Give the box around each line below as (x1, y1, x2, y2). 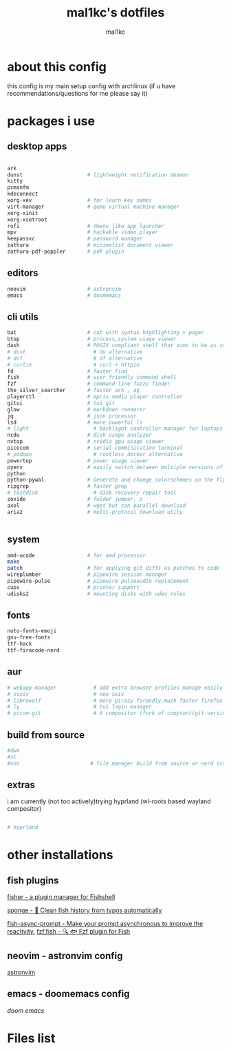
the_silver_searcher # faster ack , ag (7, 387, 140, 394)
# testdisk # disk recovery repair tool (7, 489, 177, 497)
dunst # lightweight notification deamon (7, 171, 189, 178)
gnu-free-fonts (7, 634, 51, 641)
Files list (7, 1031, 56, 1047)
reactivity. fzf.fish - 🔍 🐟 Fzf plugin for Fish (7, 927, 131, 936)
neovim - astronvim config (7, 949, 123, 962)
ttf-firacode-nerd (7, 647, 60, 654)
